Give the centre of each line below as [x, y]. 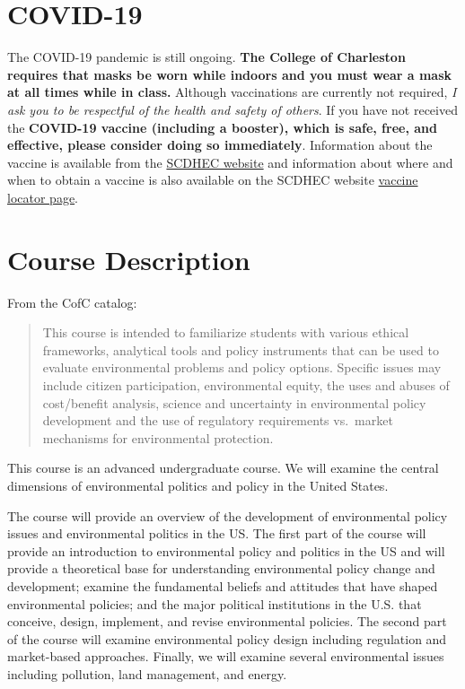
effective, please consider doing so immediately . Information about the [220, 145]
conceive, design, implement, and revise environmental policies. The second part [227, 621]
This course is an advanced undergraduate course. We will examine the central [223, 468]
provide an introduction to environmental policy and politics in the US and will [226, 550]
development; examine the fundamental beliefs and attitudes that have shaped [223, 585]
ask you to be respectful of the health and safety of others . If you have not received [232, 109]
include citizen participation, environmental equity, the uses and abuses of [246, 384]
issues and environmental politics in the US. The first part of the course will [217, 533]
